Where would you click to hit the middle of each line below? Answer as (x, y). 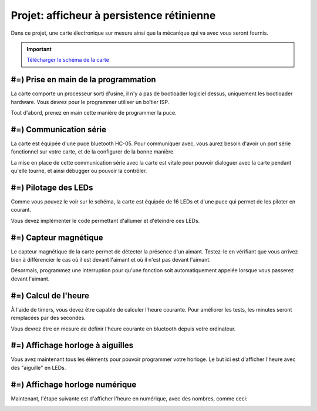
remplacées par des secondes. (48, 318)
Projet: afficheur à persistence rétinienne (113, 15)
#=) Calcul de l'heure (50, 295)
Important (39, 49)
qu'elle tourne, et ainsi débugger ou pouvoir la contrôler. (79, 171)
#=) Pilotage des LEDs (52, 187)
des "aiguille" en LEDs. (38, 367)
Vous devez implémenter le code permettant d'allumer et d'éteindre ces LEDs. (105, 220)
